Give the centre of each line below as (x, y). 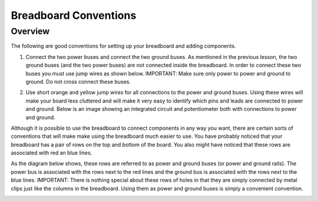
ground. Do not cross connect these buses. (78, 81)
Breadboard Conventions (74, 15)
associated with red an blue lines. (52, 153)
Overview (30, 31)
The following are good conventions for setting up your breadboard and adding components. (123, 46)
